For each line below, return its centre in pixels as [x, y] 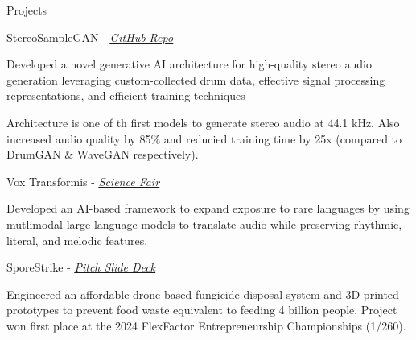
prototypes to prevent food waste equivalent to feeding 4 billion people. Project [202, 310]
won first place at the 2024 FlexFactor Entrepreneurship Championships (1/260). [206, 325]
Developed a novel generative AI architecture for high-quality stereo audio [189, 64]
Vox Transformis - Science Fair [83, 181]
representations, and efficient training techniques [126, 95]
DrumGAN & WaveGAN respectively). [103, 154]
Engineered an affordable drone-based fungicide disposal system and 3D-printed [203, 294]
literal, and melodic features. [77, 240]
